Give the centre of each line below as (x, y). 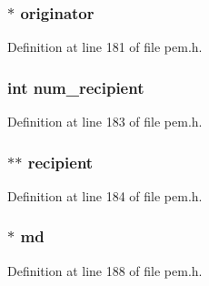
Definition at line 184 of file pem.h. (105, 195)
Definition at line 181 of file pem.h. (105, 47)
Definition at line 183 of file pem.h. (105, 122)
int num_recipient (76, 87)
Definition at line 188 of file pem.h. (105, 270)
